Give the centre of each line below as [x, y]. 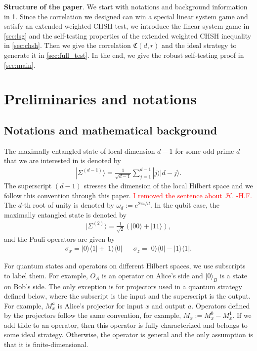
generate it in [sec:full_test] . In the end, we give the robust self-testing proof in [124, 55]
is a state [234, 275]
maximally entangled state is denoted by [65, 214]
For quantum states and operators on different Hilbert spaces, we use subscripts [125, 266]
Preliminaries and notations [101, 99]
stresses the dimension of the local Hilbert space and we [168, 185]
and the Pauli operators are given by [60, 239]
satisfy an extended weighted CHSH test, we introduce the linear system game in [127, 26]
